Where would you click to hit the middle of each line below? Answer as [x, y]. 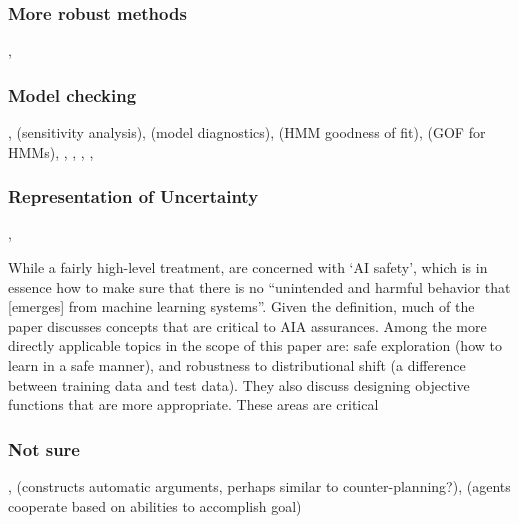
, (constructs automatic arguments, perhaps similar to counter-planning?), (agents [259, 486]
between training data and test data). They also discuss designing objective [239, 384]
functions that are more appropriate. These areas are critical [193, 404]
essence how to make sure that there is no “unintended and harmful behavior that [259, 286]
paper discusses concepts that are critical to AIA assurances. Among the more [247, 325]
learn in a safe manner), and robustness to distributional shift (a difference [237, 365]
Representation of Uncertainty [133, 196]
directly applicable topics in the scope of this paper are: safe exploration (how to [255, 345]
